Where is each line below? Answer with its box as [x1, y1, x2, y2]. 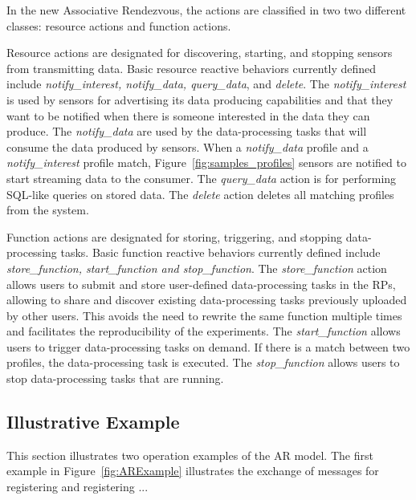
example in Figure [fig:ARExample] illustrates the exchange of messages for [6, 462, 379, 479]
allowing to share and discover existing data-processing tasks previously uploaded [6, 291, 407, 308]
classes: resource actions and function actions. [6, 17, 231, 34]
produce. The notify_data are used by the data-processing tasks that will [6, 123, 367, 140]
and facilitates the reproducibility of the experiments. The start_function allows [6, 323, 401, 339]
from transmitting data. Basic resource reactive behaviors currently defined [6, 59, 377, 76]
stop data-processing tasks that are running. [6, 370, 224, 387]
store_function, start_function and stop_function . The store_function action [6, 259, 387, 276]
